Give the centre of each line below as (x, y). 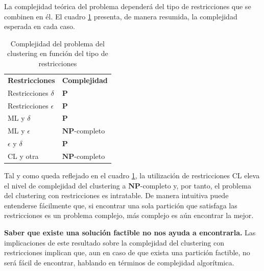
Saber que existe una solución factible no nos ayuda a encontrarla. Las (130, 232)
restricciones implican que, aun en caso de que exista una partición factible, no (127, 252)
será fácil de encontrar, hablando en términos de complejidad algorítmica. (119, 262)
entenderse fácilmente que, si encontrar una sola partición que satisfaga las (121, 205)
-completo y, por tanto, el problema (196, 185)
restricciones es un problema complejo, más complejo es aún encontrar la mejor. (129, 215)
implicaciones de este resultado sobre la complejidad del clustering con (114, 242)
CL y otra (23, 156)
